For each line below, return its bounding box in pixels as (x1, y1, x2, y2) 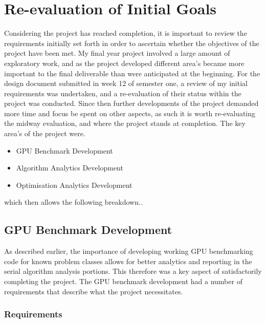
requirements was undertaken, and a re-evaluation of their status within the (4, 88, 241, 98)
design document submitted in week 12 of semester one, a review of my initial (4, 78, 248, 89)
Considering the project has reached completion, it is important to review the (4, 28, 247, 38)
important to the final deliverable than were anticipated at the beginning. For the (4, 68, 260, 78)
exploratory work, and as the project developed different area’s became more (4, 57, 245, 68)
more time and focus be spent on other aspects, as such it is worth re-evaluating (4, 107, 256, 118)
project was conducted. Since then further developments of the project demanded (4, 98, 259, 109)
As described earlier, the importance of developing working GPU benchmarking (4, 246, 253, 256)
